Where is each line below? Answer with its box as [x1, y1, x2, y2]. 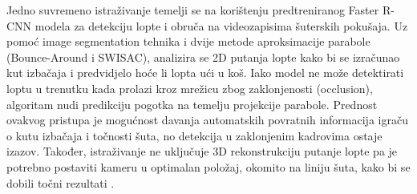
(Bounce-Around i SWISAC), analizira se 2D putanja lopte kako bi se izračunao [6, 48, 400, 65]
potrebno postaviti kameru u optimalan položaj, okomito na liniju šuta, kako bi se [6, 158, 411, 175]
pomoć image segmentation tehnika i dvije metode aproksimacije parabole [6, 33, 370, 50]
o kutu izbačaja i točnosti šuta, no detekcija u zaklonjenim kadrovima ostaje [6, 127, 383, 143]
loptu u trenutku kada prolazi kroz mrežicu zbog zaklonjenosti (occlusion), [6, 79, 373, 96]
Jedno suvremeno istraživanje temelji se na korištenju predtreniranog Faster [6, 2, 379, 18]
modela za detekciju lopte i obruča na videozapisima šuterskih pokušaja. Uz [34, 17, 408, 34]
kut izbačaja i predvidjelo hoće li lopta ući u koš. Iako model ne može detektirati [6, 64, 404, 81]
